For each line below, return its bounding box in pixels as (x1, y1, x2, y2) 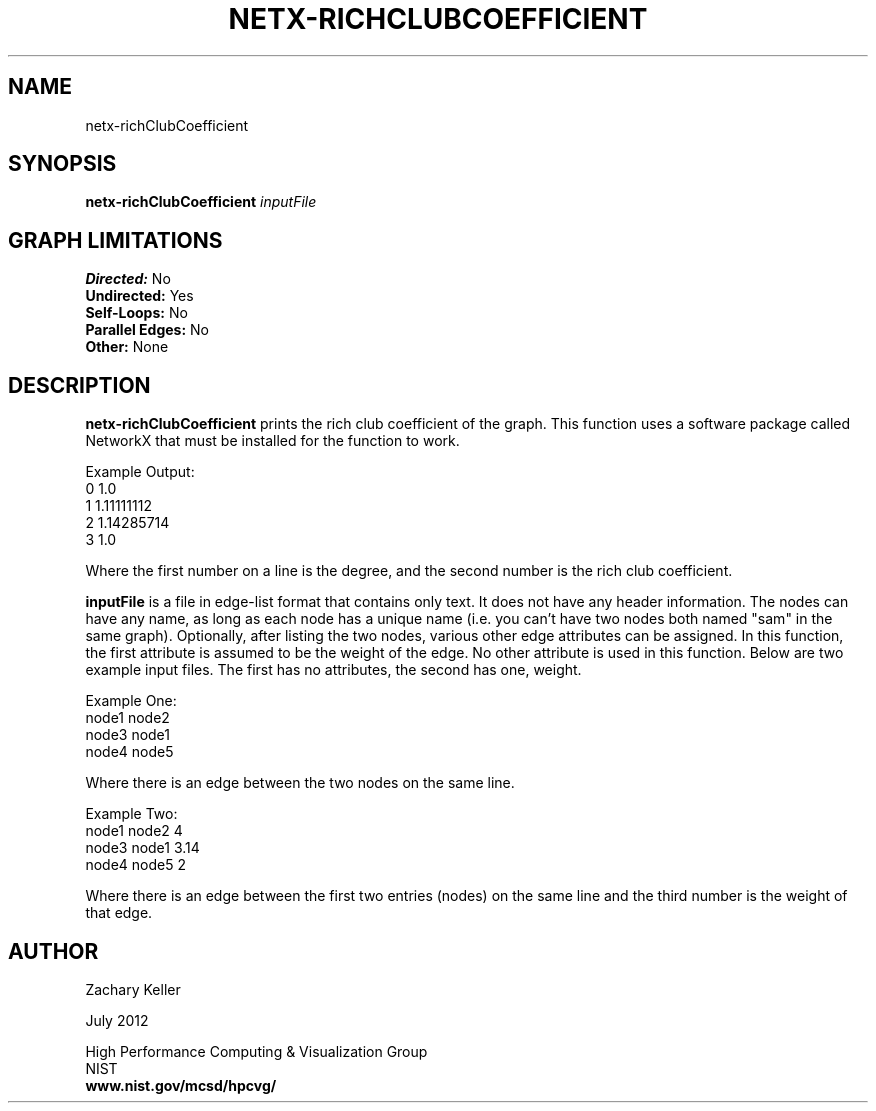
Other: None (85, 338, 169, 356)
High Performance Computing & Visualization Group (85, 1042, 428, 1060)
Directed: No (85, 270, 171, 288)
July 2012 (85, 1011, 149, 1029)
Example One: (85, 692, 177, 710)
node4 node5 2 (85, 856, 186, 874)
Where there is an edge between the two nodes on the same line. (85, 774, 515, 792)
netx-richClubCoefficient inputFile (85, 193, 317, 211)
